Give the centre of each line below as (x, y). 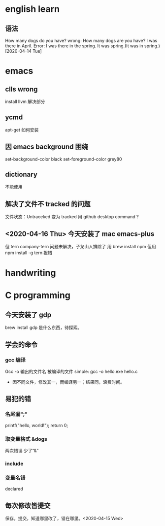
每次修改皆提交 (28, 506)
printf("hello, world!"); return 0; (36, 425)
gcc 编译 (16, 360)
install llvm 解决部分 (25, 101)
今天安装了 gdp (28, 314)
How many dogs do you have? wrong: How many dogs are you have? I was (81, 41)
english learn (33, 9)
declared (14, 489)
